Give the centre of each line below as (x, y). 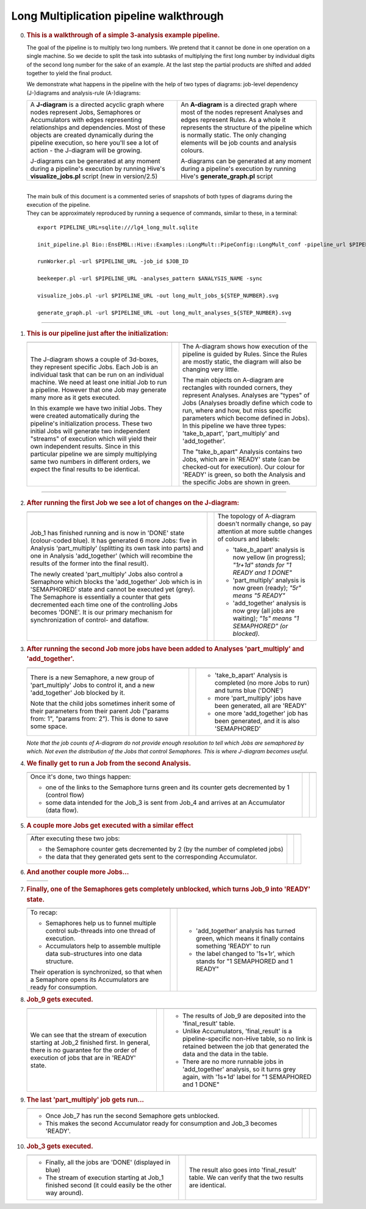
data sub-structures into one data (94, 954)
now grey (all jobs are (264, 610)
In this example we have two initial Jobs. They (96, 408)
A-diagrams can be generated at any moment (246, 161)
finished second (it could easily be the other (109, 1185)
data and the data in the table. (225, 1054)
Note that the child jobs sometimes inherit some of (103, 703)
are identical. (207, 1185)
